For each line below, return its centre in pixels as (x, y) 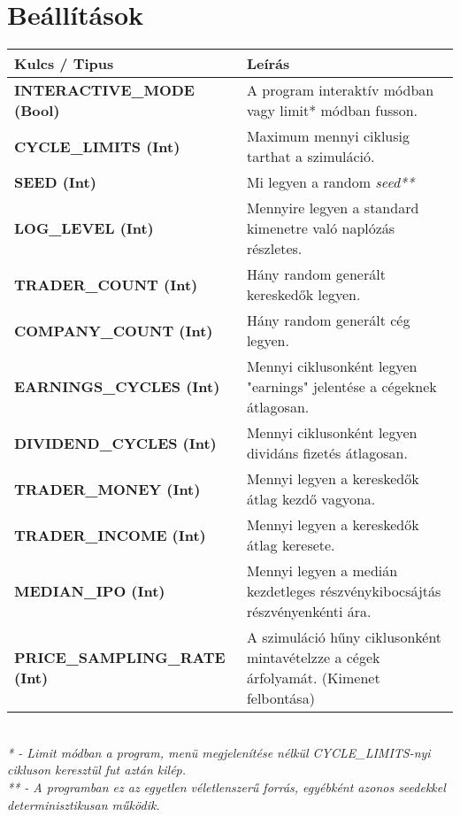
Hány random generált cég (328, 320)
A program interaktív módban (340, 90)
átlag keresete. (291, 545)
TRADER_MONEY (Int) (107, 489)
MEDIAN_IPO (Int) (90, 591)
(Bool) (37, 111)
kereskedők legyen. (303, 295)
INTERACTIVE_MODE (104, 90)
